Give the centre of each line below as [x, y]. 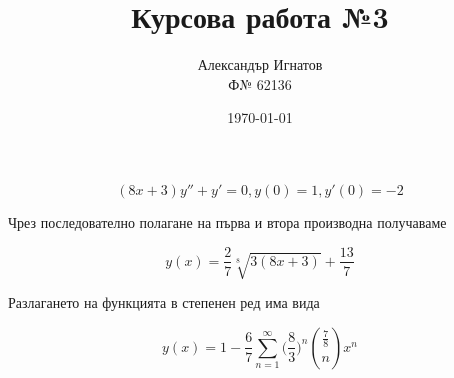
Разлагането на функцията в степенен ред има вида [164, 302]
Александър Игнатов [260, 64]
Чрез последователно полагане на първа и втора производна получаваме [227, 221]
